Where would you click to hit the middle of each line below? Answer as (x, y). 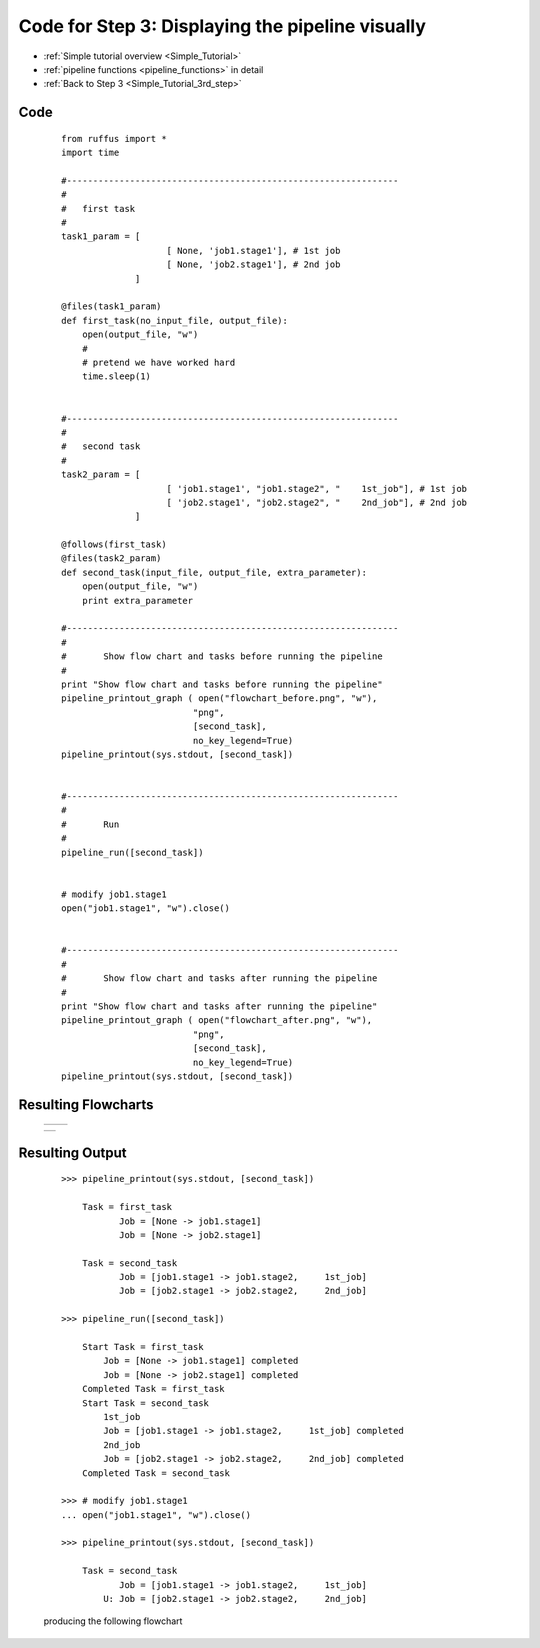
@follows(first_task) (114, 544)
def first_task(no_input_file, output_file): (175, 320)
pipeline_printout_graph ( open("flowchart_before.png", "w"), (219, 698)
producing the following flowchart (113, 1621)
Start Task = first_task (142, 1347)
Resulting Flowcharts (86, 1104)
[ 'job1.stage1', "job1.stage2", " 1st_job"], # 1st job (317, 488)
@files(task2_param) (111, 558)
